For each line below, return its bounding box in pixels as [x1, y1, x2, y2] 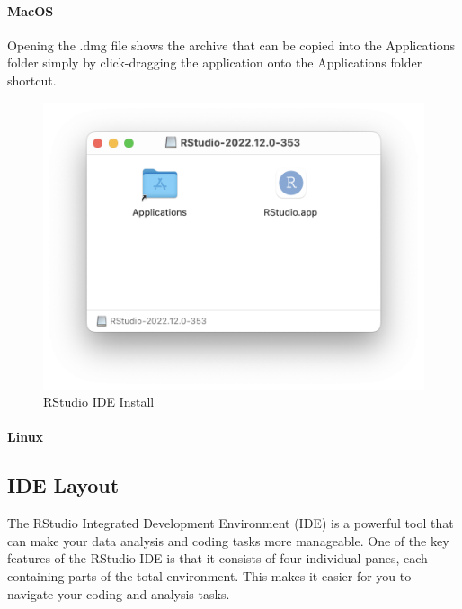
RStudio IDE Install [43, 392, 155, 411]
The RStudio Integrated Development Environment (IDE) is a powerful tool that [7, 514, 454, 533]
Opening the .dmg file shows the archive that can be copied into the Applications [7, 35, 456, 54]
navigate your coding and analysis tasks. [7, 584, 230, 603]
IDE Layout [7, 471, 120, 499]
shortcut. [7, 70, 57, 89]
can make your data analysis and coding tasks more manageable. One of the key [7, 531, 449, 550]
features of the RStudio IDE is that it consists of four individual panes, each [7, 549, 428, 568]
